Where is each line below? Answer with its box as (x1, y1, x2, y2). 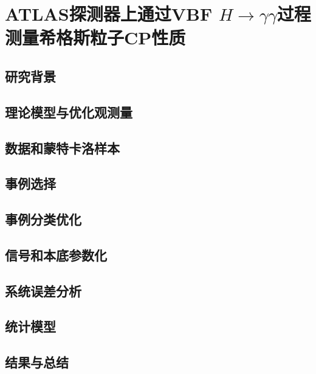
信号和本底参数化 (5, 245, 107, 264)
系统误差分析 (5, 281, 81, 300)
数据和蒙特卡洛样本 (5, 138, 120, 157)
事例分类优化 (5, 210, 81, 229)
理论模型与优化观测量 (5, 102, 132, 121)
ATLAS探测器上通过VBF (5, 1, 213, 26)
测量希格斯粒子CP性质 (5, 25, 186, 50)
